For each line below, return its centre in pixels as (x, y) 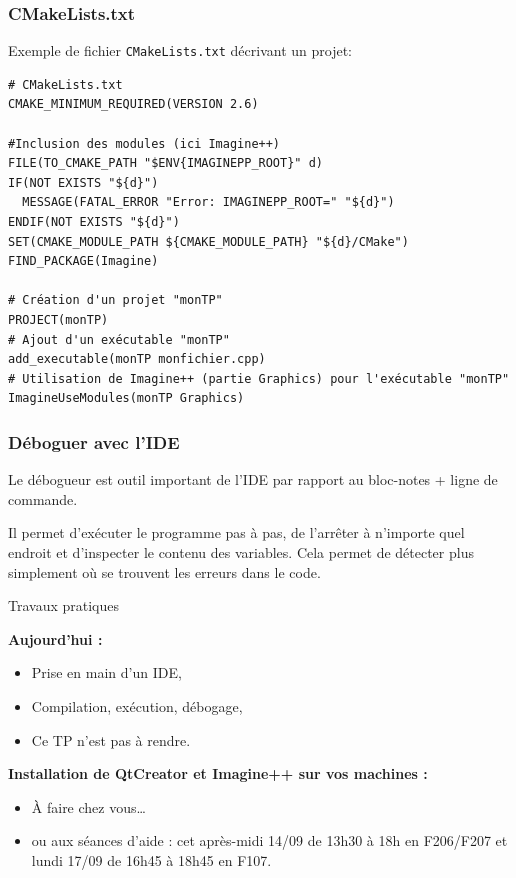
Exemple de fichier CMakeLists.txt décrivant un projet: (180, 50)
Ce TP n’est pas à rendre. (111, 739)
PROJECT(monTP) (58, 320)
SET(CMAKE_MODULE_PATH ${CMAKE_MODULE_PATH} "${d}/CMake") (208, 241)
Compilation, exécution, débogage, (137, 705)
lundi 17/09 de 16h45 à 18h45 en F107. (151, 859)
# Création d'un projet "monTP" (115, 300)
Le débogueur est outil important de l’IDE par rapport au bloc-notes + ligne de (253, 479)
